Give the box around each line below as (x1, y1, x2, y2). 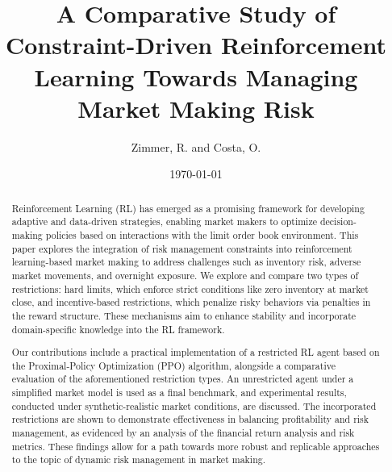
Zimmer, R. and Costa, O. (131, 138, 261, 155)
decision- (319, 215, 357, 228)
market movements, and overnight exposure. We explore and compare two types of (11, 268, 359, 282)
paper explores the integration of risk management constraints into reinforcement (11, 241, 352, 255)
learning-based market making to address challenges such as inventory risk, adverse (11, 255, 361, 269)
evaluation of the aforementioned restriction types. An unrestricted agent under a (11, 372, 354, 386)
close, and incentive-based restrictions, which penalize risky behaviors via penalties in (11, 295, 371, 309)
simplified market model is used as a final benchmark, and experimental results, (11, 386, 347, 399)
